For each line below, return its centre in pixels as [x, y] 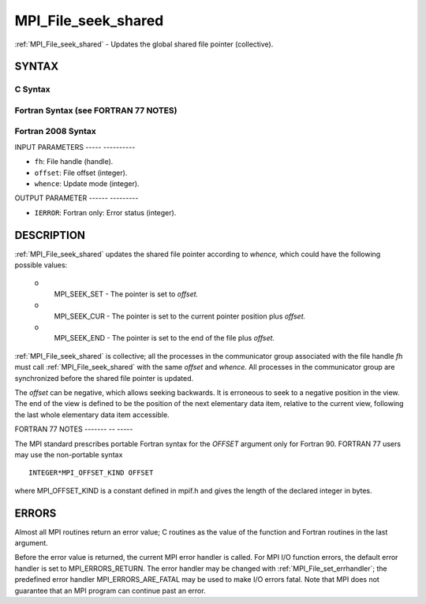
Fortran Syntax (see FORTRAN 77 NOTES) [96, 110]
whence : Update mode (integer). [87, 184]
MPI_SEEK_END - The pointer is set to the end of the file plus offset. [164, 338]
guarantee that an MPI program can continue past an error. [110, 591]
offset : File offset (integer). [81, 173]
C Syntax [32, 89]
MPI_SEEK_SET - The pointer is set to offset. [126, 294]
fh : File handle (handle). [74, 162]
